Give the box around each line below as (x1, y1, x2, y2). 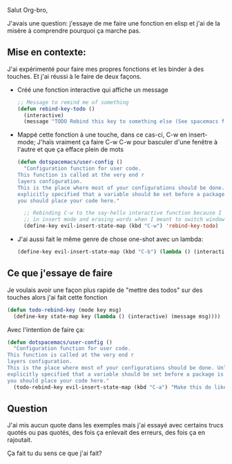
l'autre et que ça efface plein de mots (17, 145, 124, 154)
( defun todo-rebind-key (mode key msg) (7, 307, 122, 313)
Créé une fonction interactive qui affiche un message (17, 86, 168, 94)
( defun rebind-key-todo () (17, 105, 95, 113)
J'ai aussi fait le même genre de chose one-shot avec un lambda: (17, 235, 204, 244)
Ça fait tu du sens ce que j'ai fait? (7, 449, 102, 458)
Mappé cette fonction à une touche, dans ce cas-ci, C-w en (17, 130, 188, 139)
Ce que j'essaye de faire (7, 267, 113, 279)
